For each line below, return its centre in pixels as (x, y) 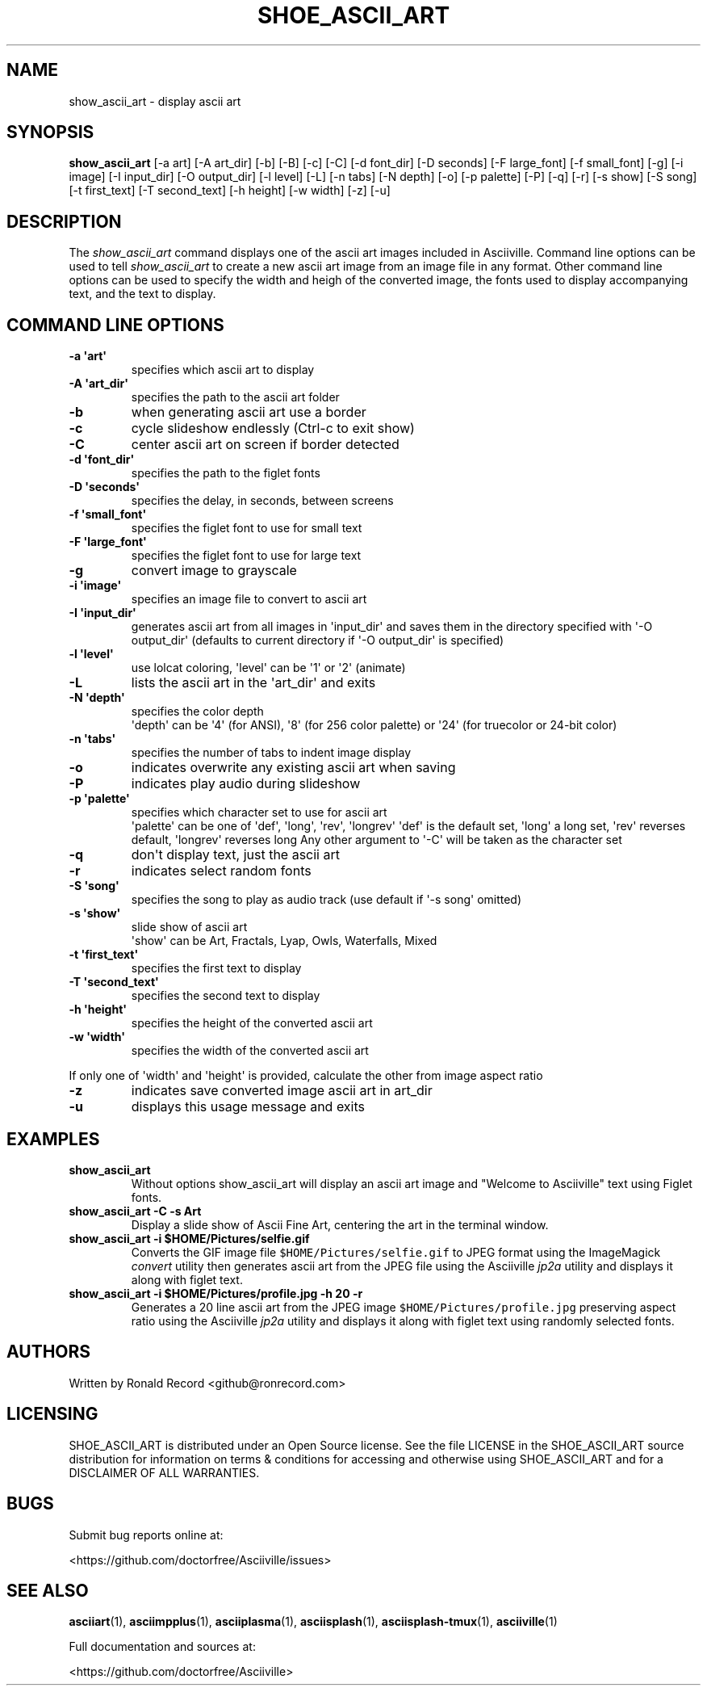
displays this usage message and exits (248, 1107)
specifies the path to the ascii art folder (235, 397)
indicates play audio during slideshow (246, 784)
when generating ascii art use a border (249, 412)
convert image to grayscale (214, 571)
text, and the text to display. (142, 294)
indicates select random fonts (221, 871)
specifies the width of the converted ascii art (250, 1051)
